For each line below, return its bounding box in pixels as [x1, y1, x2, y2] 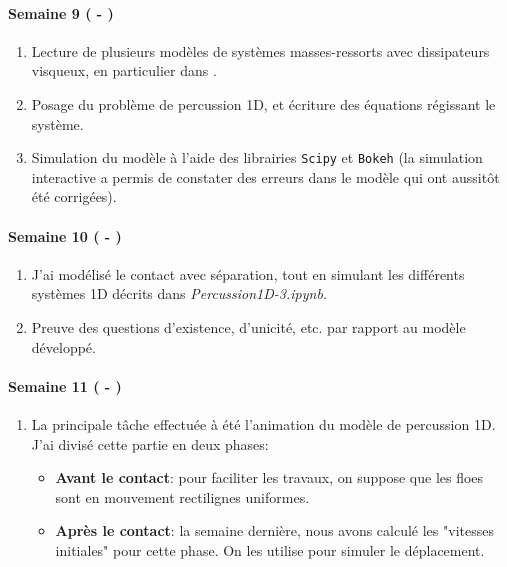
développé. [31, 336, 96, 357]
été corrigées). [31, 186, 117, 207]
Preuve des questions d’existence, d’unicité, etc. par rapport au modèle [31, 317, 466, 337]
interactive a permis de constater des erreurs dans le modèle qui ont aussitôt [31, 166, 500, 187]
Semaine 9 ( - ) [8, 2, 114, 23]
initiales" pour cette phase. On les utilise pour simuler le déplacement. [55, 539, 485, 560]
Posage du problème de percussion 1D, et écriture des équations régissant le [31, 93, 496, 114]
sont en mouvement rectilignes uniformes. [55, 486, 310, 507]
